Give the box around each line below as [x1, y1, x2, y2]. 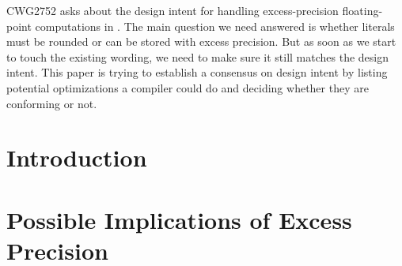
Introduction [6, 141, 147, 174]
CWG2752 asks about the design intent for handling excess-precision [6, 2, 339, 18]
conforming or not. [6, 95, 97, 111]
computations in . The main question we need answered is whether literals [35, 17, 395, 34]
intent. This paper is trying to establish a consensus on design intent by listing [6, 64, 388, 81]
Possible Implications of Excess [6, 203, 352, 235]
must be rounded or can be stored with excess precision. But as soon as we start [6, 33, 396, 50]
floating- [342, 2, 383, 18]
